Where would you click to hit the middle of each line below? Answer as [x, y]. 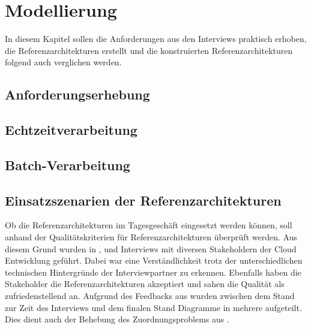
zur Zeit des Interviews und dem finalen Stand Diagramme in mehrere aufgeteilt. [153, 307]
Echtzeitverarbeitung [71, 130]
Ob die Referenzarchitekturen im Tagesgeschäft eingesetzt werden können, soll [149, 225]
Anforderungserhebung [77, 94]
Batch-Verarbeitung [68, 164]
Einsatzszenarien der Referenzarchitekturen [143, 200]
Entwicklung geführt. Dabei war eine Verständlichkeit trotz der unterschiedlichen [154, 260]
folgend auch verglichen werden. [63, 62]
